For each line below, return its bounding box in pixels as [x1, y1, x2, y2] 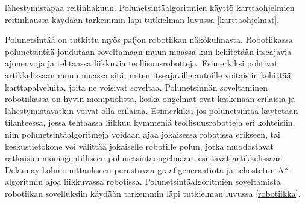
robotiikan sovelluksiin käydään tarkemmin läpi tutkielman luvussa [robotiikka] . [5, 186, 301, 199]
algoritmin [5, 175, 43, 188]
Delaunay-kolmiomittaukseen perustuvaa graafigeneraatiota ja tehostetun [5, 163, 275, 176]
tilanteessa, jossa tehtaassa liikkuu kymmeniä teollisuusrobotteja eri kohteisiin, [5, 116, 295, 129]
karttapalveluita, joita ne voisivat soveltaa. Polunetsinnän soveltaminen [5, 80, 268, 93]
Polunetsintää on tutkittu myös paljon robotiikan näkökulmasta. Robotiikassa [5, 33, 293, 46]
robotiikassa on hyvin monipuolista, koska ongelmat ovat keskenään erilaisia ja [5, 92, 295, 105]
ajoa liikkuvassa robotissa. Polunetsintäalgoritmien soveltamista [45, 175, 281, 188]
